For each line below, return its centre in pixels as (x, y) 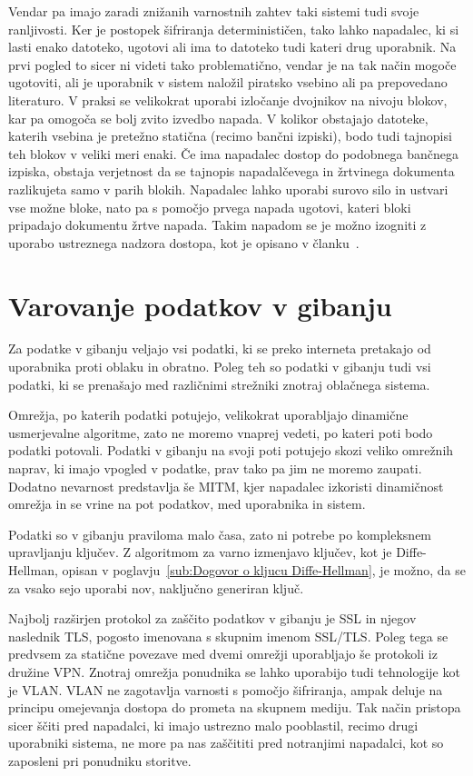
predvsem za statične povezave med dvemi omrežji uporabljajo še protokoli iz (223, 654)
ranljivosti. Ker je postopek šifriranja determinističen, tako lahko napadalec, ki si (234, 29)
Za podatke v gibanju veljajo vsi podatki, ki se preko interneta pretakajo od (220, 348)
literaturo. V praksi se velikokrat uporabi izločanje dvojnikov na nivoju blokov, (228, 99)
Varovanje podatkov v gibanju (200, 305)
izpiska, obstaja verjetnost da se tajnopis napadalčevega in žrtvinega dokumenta (232, 171)
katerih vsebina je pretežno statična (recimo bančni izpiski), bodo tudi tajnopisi (230, 136)
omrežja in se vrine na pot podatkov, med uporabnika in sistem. (187, 504)
